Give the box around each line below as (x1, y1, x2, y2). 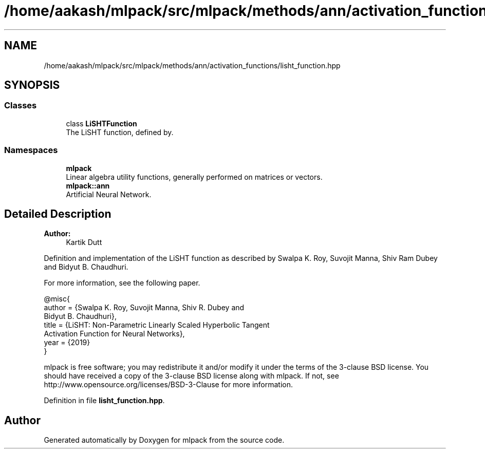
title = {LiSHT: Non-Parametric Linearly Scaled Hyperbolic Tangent (44, 320, 270, 330)
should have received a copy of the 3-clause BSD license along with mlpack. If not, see (44, 371, 339, 381)
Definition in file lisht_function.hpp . (44, 396, 165, 405)
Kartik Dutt (66, 238, 102, 247)
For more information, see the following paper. (44, 278, 200, 288)
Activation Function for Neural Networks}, (44, 329, 185, 338)
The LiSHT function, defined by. (66, 127, 174, 137)
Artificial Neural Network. (66, 190, 152, 199)
